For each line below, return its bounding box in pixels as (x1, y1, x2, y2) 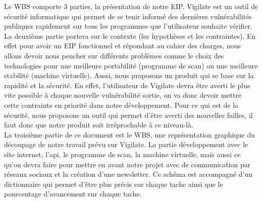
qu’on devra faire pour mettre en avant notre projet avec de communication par (4, 159, 251, 169)
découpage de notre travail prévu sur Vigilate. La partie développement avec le (4, 139, 248, 150)
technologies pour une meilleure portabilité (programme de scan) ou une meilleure (4, 60, 258, 71)
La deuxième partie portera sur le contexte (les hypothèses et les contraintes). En (4, 30, 256, 41)
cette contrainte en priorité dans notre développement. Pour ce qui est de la (4, 99, 239, 110)
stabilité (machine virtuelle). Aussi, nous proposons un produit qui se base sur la (4, 70, 254, 81)
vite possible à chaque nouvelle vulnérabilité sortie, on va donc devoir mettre (4, 90, 242, 100)
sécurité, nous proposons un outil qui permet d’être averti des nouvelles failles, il (4, 109, 253, 120)
